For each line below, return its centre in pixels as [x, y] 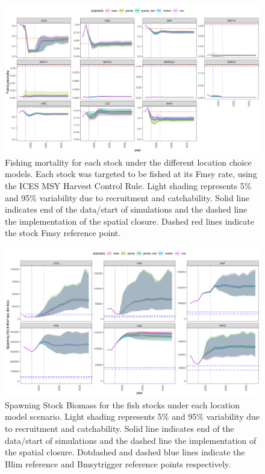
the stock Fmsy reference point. [63, 233]
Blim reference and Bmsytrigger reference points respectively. [118, 463]
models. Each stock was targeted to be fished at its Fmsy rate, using [131, 174]
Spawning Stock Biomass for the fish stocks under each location [122, 404]
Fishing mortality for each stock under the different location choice [128, 162]
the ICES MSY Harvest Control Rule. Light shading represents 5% [128, 185]
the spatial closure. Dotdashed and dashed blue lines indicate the [125, 452]
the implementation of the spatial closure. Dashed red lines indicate [129, 221]
